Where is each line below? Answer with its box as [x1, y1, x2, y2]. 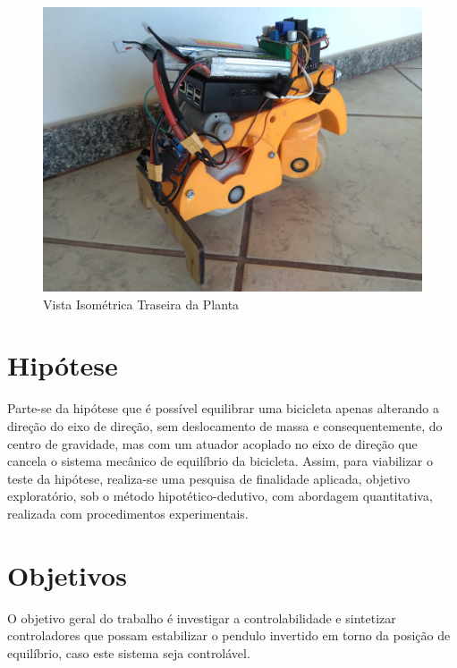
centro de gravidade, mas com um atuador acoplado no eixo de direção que [7, 434, 418, 452]
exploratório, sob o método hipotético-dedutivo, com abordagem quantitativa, [7, 486, 433, 505]
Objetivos [7, 556, 127, 593]
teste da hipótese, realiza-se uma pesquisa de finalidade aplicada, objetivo [7, 469, 410, 487]
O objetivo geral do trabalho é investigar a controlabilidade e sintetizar [7, 608, 396, 627]
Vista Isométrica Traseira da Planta [43, 294, 240, 313]
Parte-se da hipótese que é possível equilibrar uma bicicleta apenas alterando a [7, 399, 439, 418]
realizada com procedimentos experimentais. [7, 503, 249, 522]
